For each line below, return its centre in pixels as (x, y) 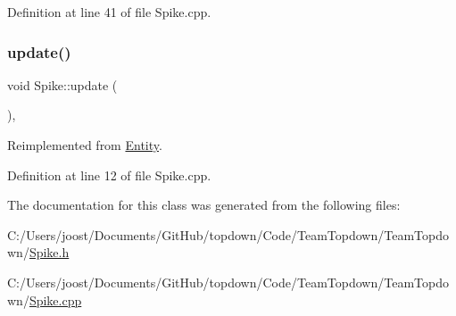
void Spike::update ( (62, 84)
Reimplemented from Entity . (85, 145)
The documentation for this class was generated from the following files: (204, 205)
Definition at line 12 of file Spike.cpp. (109, 175)
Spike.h (49, 252)
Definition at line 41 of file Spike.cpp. (109, 12)
